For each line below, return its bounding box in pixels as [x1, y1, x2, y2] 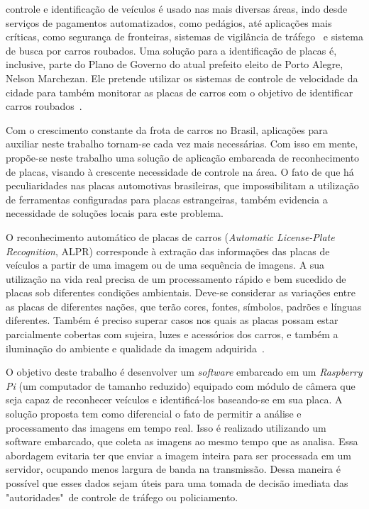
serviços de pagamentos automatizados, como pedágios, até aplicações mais [6, 15, 332, 30]
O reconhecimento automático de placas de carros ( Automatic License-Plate [6, 229, 335, 244]
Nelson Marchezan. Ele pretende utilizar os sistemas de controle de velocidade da [6, 70, 358, 85]
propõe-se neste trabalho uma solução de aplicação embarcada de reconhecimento [6, 150, 360, 164]
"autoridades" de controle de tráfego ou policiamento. [6, 489, 238, 504]
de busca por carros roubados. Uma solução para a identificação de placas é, [6, 43, 337, 57]
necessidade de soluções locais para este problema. [6, 206, 224, 220]
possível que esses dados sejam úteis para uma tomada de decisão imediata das [6, 476, 348, 490]
